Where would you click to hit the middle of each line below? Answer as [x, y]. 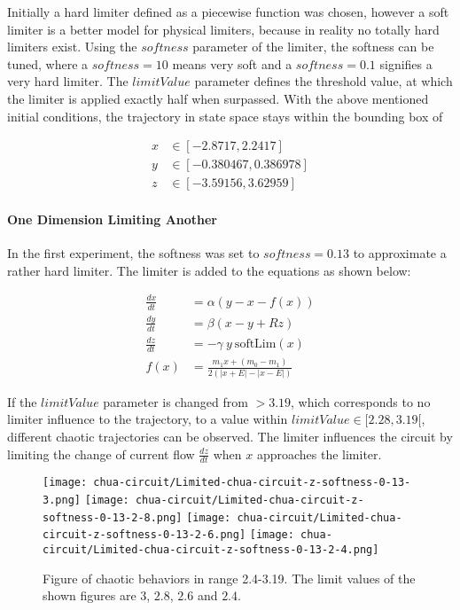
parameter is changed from [175, 401]
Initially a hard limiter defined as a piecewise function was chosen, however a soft [228, 12]
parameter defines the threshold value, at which [324, 81]
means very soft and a [232, 63]
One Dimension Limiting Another [113, 219]
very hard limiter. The [68, 81]
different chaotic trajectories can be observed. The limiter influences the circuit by [230, 436]
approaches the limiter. [319, 454]
